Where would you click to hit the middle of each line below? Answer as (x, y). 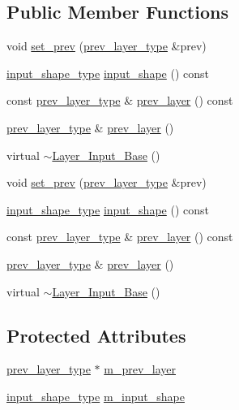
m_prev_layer (140, 369)
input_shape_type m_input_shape (96, 396)
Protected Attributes (96, 335)
